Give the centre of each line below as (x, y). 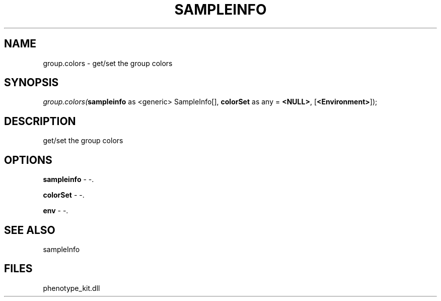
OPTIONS (28, 160)
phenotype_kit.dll (71, 288)
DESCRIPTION (40, 121)
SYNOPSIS (31, 83)
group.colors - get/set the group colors (108, 63)
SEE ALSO (30, 230)
